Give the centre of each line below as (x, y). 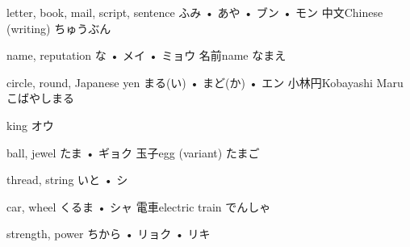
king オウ (30, 125)
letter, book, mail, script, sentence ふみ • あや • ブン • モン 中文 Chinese (195, 12)
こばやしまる (40, 98)
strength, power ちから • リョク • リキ (109, 234)
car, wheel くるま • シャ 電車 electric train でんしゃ (139, 206)
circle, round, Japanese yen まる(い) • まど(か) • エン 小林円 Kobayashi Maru (205, 82)
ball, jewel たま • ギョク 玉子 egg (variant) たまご (133, 152)
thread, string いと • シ (67, 180)
